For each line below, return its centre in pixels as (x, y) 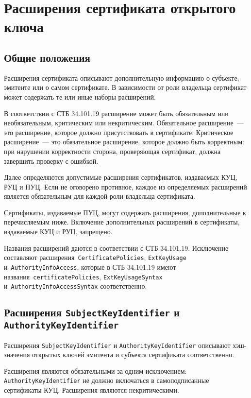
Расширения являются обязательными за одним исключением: (95, 371)
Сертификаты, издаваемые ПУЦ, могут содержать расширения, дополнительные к (125, 212)
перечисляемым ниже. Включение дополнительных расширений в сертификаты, (122, 222)
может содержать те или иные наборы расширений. (80, 96)
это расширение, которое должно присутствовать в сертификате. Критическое (119, 132)
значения (17, 355)
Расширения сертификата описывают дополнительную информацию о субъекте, (122, 78)
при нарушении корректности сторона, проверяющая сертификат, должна (112, 151)
